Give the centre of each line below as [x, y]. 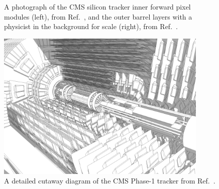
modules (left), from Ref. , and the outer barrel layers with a [98, 16]
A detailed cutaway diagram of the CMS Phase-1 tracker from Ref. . [110, 181]
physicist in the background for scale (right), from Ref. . [91, 26]
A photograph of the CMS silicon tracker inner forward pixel [97, 7]
